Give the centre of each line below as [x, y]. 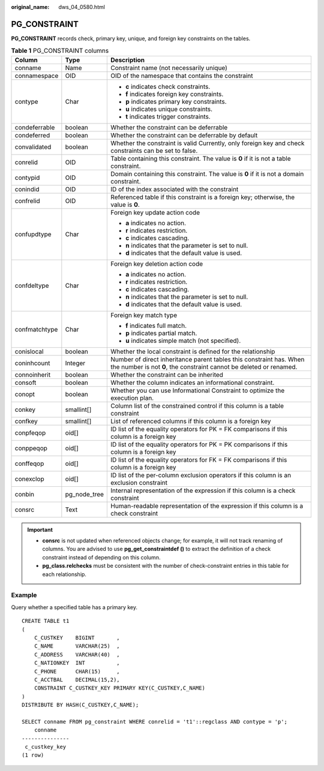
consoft [25, 383]
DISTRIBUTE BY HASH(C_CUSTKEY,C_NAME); [80, 705]
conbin [25, 494]
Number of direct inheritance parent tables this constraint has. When [208, 359]
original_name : [30, 7]
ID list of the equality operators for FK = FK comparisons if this [199, 460]
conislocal [29, 351]
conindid [27, 189]
